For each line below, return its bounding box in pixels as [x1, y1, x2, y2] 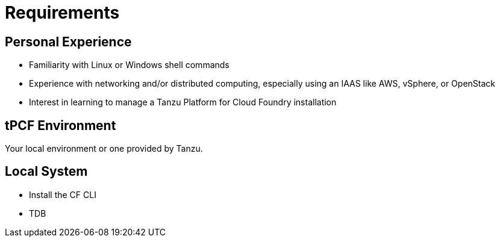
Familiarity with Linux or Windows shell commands [29, 60, 230, 70]
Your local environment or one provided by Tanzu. [5, 143, 203, 154]
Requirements [5, 2, 120, 23]
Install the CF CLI [29, 189, 96, 200]
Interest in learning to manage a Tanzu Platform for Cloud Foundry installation [29, 97, 337, 108]
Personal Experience [5, 34, 132, 49]
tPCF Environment [5, 117, 116, 133]
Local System [5, 164, 88, 179]
